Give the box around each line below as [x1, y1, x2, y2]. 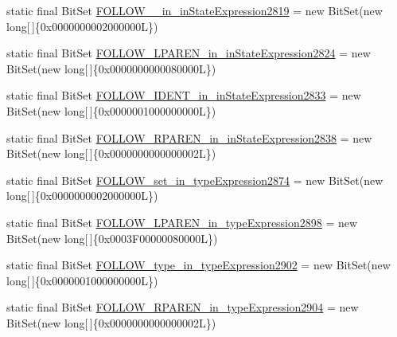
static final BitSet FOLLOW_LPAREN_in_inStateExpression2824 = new [6, 45, 371, 61]
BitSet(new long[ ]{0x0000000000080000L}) [6, 60, 216, 76]
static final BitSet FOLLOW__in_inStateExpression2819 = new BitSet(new [6, 2, 383, 18]
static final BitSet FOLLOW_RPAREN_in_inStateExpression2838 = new [6, 129, 372, 146]
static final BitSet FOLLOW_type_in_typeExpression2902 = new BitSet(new [6, 257, 391, 273]
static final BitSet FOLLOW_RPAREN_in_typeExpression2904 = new [6, 299, 359, 315]
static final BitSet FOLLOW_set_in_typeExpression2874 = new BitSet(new [6, 171, 383, 188]
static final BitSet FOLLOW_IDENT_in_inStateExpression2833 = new [6, 87, 361, 104]
